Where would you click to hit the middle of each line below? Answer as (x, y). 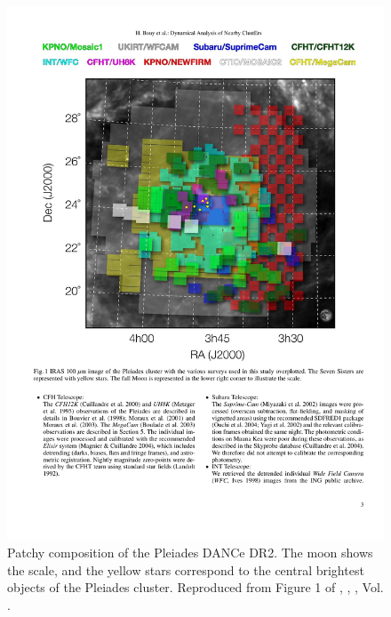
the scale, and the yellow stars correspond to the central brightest (186, 569)
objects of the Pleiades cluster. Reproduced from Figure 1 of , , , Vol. (195, 587)
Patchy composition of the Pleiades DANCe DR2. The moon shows (190, 553)
